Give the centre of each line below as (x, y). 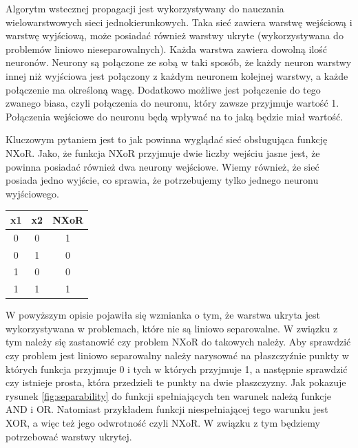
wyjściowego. (32, 193)
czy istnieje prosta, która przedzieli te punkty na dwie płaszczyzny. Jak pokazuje (176, 382)
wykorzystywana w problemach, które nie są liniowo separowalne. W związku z (172, 328)
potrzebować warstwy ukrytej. (69, 436)
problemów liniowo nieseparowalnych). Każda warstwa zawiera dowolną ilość (167, 49)
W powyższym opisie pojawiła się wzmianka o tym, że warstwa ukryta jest (163, 315)
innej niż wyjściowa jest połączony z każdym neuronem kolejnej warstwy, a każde (177, 75)
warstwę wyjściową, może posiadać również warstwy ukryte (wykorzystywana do (175, 35)
